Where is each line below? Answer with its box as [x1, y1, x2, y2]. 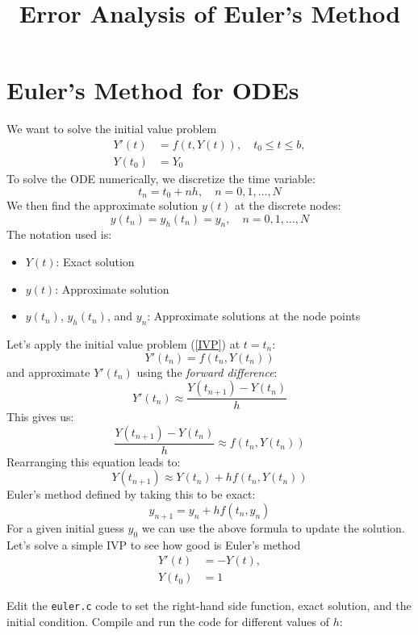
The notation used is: [6, 226, 112, 243]
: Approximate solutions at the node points [147, 307, 361, 324]
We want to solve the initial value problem [6, 120, 217, 137]
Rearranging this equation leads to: [6, 453, 181, 470]
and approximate [6, 363, 90, 380]
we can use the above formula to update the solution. [141, 519, 405, 536]
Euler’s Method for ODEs [6, 73, 299, 107]
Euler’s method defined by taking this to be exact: [6, 486, 256, 503]
